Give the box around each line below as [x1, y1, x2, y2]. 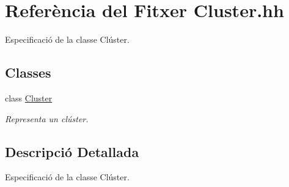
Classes [5, 63, 51, 82]
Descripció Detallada [5, 142, 139, 161]
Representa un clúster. [5, 112, 89, 125]
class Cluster [5, 91, 53, 104]
